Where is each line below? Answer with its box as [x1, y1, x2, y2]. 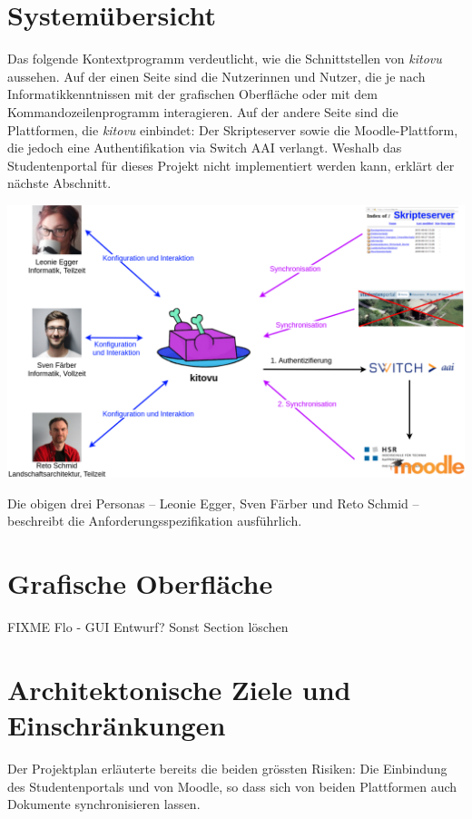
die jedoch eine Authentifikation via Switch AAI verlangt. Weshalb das [7, 138, 402, 157]
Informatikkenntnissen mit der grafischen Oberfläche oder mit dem [7, 84, 378, 104]
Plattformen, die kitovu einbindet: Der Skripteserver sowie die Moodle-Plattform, [7, 120, 458, 139]
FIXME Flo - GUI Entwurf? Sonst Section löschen [7, 617, 289, 636]
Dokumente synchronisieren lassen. [7, 794, 201, 814]
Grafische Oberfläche [7, 565, 273, 602]
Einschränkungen [7, 706, 226, 743]
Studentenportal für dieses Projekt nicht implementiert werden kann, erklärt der [7, 155, 455, 174]
